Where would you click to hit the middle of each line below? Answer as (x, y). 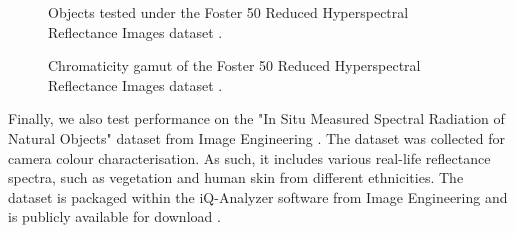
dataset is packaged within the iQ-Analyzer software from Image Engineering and (258, 196)
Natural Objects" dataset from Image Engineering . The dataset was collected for (257, 137)
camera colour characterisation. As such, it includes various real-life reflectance (249, 157)
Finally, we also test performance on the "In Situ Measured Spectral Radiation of (256, 118)
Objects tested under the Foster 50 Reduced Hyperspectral (228, 12)
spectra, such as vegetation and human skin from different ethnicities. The (236, 177)
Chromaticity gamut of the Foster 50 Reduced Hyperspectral (234, 65)
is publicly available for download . (114, 216)
